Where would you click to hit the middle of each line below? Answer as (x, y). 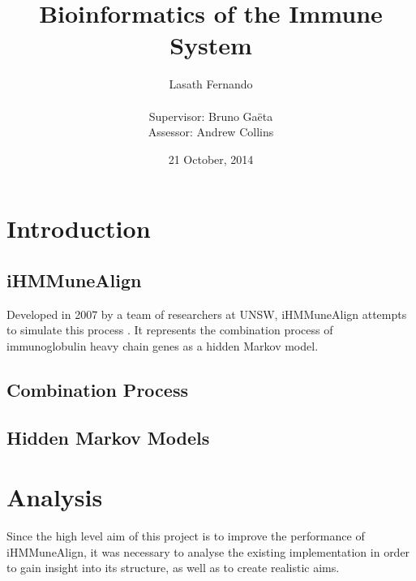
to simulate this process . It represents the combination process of (170, 330)
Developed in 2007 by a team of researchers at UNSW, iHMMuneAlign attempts (207, 314)
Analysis (55, 497)
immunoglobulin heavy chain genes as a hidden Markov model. (163, 345)
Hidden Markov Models (108, 437)
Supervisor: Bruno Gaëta (211, 116)
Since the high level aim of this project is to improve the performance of (186, 536)
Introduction (79, 228)
